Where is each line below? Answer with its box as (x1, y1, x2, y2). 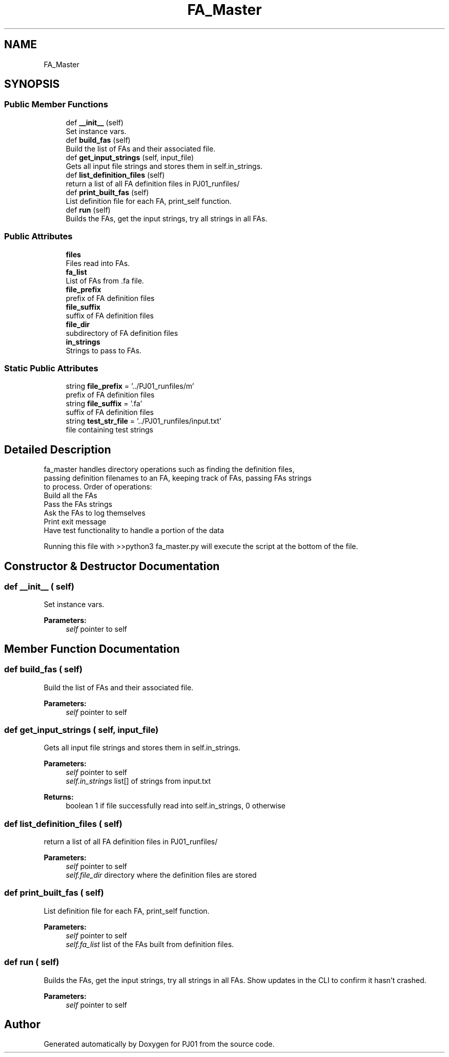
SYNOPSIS (4, 78, 60, 91)
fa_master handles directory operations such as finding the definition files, (44, 465, 295, 474)
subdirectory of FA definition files (66, 328, 178, 337)
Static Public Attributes (4, 363, 98, 373)
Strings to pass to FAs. (66, 346, 141, 355)
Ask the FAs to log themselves (44, 508, 146, 518)
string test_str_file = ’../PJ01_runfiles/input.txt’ (66, 417, 221, 426)
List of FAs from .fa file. (66, 276, 144, 285)
